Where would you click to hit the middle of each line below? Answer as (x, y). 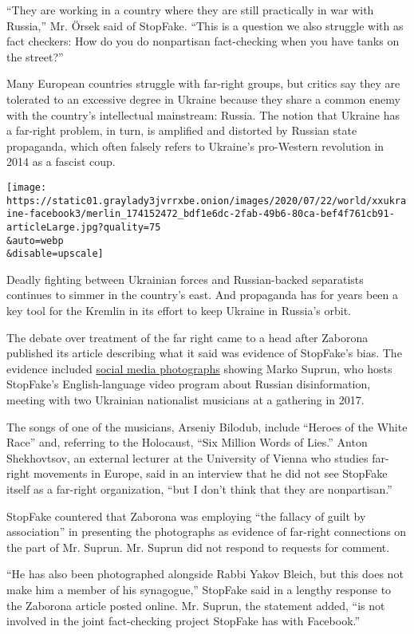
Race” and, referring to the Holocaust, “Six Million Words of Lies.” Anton (187, 442)
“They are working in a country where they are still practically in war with (190, 10)
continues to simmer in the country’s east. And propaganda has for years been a (203, 295)
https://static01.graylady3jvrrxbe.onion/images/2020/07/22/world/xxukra (207, 201)
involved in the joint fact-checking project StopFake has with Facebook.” (183, 621)
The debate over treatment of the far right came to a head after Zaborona (187, 337)
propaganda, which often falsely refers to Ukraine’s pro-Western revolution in (195, 146)
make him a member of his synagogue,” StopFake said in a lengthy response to (199, 589)
